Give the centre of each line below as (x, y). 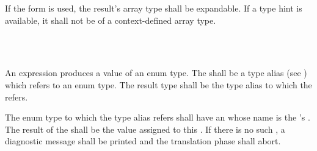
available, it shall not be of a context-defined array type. (111, 20)
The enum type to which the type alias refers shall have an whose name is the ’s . (158, 117)
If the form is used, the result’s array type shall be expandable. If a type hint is (154, 8)
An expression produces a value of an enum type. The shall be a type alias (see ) (156, 73)
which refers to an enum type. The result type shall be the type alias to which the (158, 84)
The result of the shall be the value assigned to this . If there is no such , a (145, 129)
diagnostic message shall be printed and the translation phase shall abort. (143, 141)
